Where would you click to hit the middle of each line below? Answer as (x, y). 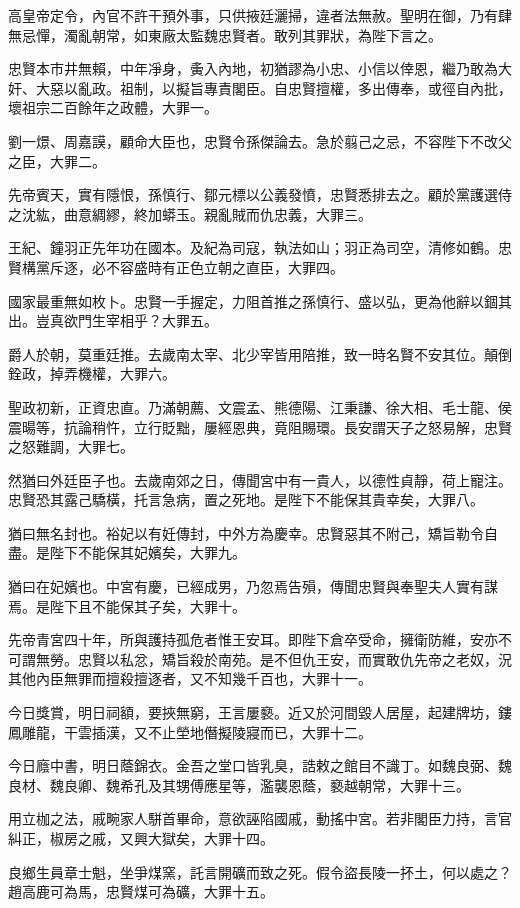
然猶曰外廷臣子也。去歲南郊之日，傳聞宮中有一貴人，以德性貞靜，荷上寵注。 (260, 479)
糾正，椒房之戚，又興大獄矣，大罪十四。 (141, 838)
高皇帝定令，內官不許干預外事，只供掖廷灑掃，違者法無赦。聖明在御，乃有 (253, 15)
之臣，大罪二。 (57, 160)
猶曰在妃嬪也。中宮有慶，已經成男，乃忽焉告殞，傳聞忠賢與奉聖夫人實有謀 (253, 586)
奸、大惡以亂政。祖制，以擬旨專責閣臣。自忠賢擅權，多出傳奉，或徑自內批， (260, 87)
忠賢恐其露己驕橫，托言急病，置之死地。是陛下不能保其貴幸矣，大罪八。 (246, 499)
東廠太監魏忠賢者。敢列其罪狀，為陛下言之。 (294, 34)
